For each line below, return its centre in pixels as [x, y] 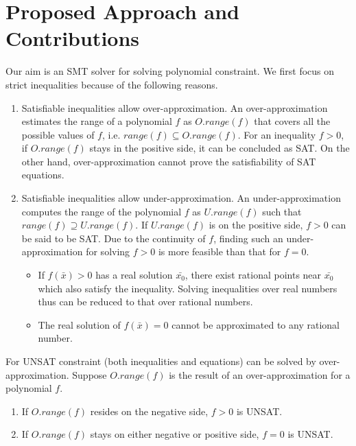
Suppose [90, 374]
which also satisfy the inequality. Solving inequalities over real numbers [188, 288]
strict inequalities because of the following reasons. [112, 84]
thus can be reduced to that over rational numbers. [145, 302]
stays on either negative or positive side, [175, 434]
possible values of [58, 134]
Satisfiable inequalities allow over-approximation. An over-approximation [175, 107]
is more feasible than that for [219, 251]
